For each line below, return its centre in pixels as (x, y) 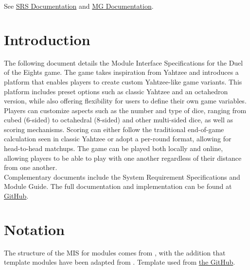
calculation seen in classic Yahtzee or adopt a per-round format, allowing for (118, 139)
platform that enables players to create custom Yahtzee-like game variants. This (123, 81)
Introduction (47, 39)
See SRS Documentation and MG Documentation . (79, 6)
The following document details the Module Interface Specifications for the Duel (124, 62)
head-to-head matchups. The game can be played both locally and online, (114, 148)
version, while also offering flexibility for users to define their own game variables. (125, 101)
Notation (34, 229)
